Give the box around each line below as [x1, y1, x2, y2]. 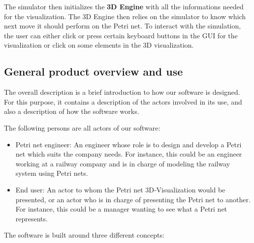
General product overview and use [4, 64, 183, 79]
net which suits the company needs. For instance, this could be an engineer [15, 149, 242, 159]
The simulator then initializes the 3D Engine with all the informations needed [4, 1, 244, 11]
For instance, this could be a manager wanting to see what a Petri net [15, 204, 227, 214]
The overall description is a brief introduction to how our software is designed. [4, 87, 240, 97]
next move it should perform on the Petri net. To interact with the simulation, [4, 21, 241, 31]
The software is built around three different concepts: [4, 230, 164, 240]
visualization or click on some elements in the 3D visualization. [4, 40, 194, 50]
